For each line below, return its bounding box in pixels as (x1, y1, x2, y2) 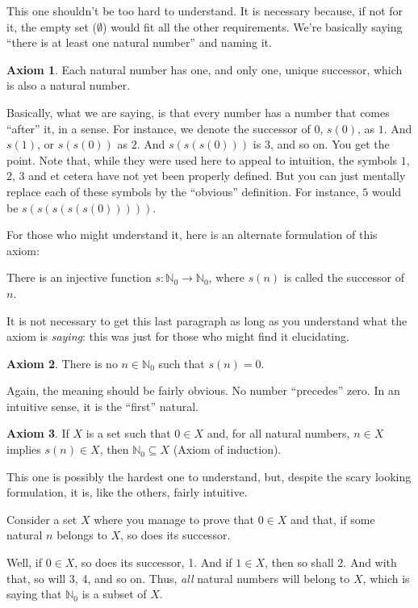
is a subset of (82, 585, 147, 602)
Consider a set (6, 510, 77, 527)
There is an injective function (6, 269, 152, 286)
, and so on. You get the (270, 136, 390, 153)
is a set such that (86, 425, 171, 442)
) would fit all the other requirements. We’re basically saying (102, 18, 403, 35)
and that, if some (291, 510, 375, 527)
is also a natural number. (6, 77, 131, 94)
